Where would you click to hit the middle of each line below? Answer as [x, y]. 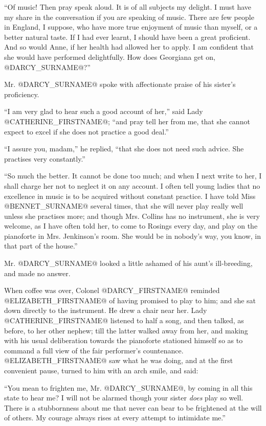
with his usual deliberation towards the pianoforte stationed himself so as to [124, 340]
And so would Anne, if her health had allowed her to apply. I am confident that [129, 47]
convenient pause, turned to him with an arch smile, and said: [101, 370]
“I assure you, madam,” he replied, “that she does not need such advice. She [124, 149]
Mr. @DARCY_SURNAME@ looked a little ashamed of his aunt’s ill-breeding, [128, 263]
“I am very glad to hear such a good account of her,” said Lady [104, 111]
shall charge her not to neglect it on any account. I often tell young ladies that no [132, 185]
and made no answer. [37, 273]
